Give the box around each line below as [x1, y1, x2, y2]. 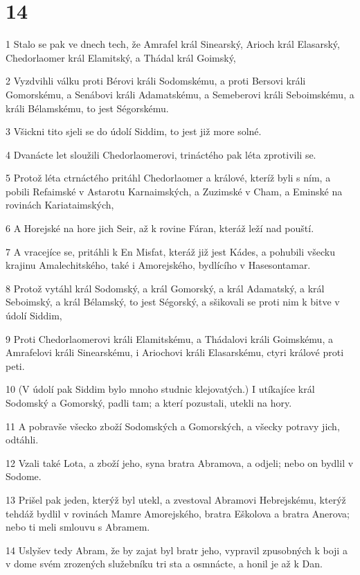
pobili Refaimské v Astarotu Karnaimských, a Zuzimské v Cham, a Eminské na [6, 184, 343, 198]
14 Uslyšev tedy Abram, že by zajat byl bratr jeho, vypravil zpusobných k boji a [6, 542, 348, 557]
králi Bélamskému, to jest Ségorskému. [6, 100, 169, 115]
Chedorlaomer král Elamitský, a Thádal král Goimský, [6, 50, 236, 64]
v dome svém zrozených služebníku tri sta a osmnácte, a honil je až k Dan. [6, 556, 323, 571]
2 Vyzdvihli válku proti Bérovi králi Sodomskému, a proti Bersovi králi [6, 73, 306, 88]
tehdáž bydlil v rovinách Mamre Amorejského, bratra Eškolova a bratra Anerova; [6, 506, 350, 520]
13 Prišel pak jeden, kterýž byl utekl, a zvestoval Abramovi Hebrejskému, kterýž [6, 492, 346, 506]
